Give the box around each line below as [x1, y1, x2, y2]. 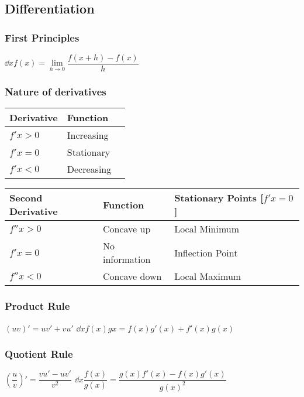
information [102, 252, 151, 266]
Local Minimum [174, 222, 240, 236]
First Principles [5, 30, 80, 45]
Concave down [102, 269, 162, 283]
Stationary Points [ [174, 191, 264, 205]
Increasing [67, 128, 109, 142]
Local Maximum [174, 269, 241, 283]
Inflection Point [174, 245, 238, 259]
